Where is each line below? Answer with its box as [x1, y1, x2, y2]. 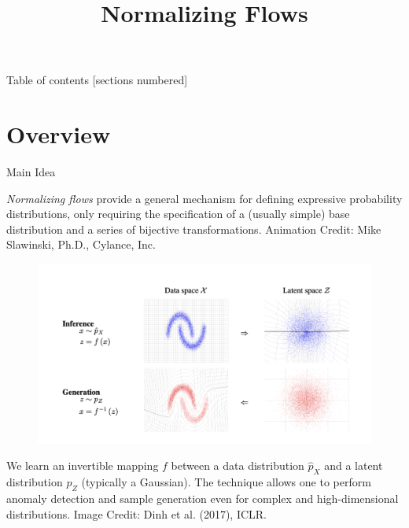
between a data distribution [171, 457, 304, 474]
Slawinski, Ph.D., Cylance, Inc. [6, 236, 156, 253]
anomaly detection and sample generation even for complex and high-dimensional [6, 490, 399, 507]
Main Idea [6, 164, 56, 180]
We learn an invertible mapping [6, 457, 159, 474]
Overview [6, 118, 111, 150]
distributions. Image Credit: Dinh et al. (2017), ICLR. [6, 505, 267, 522]
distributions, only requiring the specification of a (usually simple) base [6, 205, 350, 222]
